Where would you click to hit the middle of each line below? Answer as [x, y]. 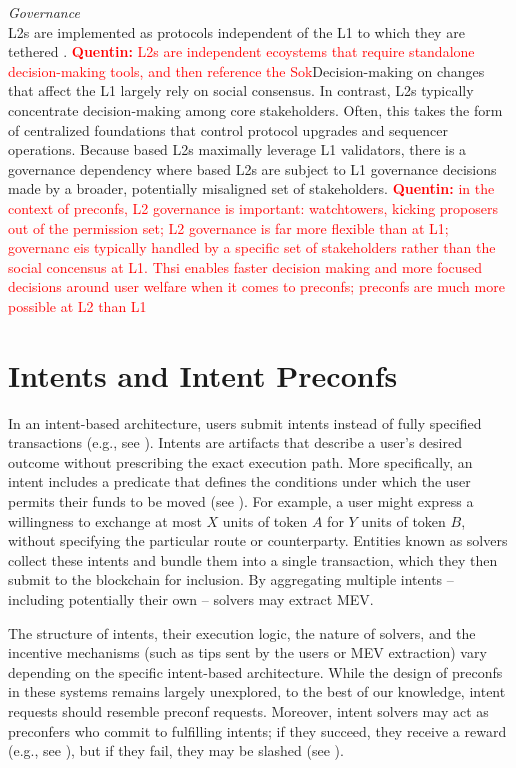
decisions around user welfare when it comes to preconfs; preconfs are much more [256, 286]
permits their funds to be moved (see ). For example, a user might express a [241, 501]
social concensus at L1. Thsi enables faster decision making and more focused [245, 266]
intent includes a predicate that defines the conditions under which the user [239, 481]
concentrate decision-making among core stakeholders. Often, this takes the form [255, 109]
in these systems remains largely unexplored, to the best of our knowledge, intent [257, 691]
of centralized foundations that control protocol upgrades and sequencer [228, 129]
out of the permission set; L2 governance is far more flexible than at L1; [228, 227]
